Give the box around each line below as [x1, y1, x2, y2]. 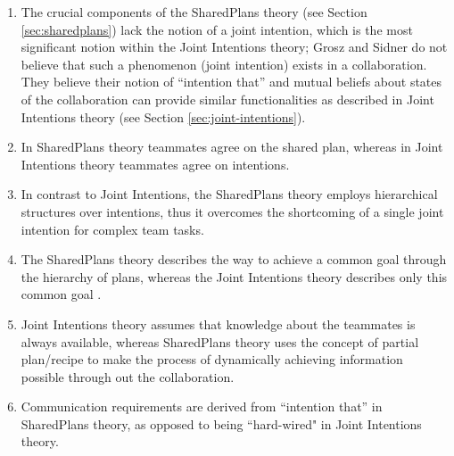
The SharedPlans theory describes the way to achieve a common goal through [21, 250, 447, 269]
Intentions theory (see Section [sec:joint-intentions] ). [21, 107, 306, 126]
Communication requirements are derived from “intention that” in [21, 397, 383, 416]
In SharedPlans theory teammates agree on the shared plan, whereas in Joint [21, 137, 443, 156]
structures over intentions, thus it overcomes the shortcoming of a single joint [21, 202, 444, 220]
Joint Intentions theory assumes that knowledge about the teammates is [21, 314, 416, 333]
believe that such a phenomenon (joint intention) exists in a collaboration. [21, 54, 427, 73]
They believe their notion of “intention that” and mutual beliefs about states [21, 72, 442, 91]
